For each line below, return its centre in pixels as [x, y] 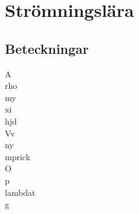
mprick [18, 156]
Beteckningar [47, 48]
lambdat [20, 192]
